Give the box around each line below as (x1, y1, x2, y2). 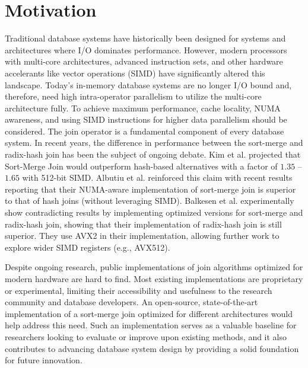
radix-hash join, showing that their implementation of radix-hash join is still (5, 217, 282, 230)
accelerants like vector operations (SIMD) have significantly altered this (5, 66, 265, 79)
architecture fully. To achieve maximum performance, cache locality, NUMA (5, 101, 281, 114)
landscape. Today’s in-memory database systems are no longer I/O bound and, (5, 78, 292, 91)
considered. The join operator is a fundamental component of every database (5, 124, 284, 137)
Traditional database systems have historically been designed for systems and (5, 32, 286, 44)
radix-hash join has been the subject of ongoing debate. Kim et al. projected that (5, 148, 301, 161)
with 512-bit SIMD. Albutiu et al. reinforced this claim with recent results (22, 171, 293, 184)
